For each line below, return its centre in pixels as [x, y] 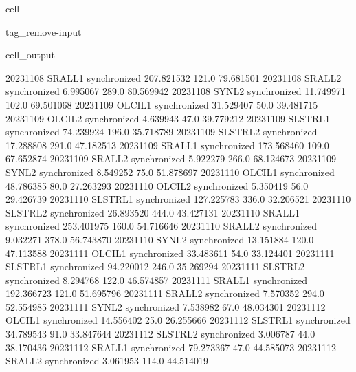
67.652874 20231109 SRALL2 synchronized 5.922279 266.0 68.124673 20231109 [171, 158]
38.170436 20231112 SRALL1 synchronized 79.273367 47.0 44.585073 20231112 [171, 347]
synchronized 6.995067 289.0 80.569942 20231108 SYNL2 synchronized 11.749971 [176, 91]
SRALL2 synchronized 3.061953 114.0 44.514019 [107, 361]
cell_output [30, 55]
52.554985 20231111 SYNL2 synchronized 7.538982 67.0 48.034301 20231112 [166, 306]
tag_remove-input [44, 31]
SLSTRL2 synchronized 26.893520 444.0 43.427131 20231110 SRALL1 [153, 212]
